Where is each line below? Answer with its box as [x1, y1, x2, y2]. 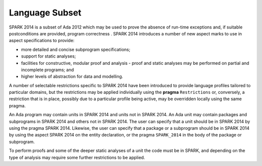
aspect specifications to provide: [9, 38, 75, 44]
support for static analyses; [21, 53, 76, 59]
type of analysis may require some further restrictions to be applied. [9, 154, 145, 160]
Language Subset [9, 7, 82, 18]
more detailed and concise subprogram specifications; [21, 46, 131, 52]
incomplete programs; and [21, 67, 74, 73]
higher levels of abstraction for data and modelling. [21, 74, 123, 79]
